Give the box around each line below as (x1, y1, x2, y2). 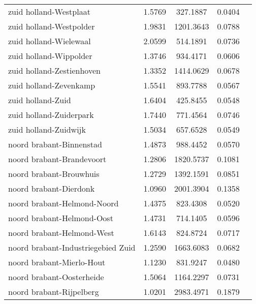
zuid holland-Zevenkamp (8, 79, 95, 91)
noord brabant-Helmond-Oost (8, 212, 113, 224)
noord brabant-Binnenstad (8, 138, 102, 150)
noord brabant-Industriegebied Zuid (8, 241, 136, 253)
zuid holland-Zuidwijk (8, 124, 86, 135)
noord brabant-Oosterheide (8, 271, 104, 283)
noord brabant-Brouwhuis (8, 168, 100, 179)
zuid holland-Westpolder (8, 20, 95, 32)
